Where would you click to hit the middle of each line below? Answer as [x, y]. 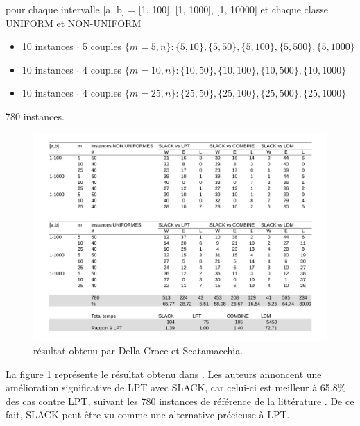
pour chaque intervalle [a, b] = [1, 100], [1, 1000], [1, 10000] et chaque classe [167, 9]
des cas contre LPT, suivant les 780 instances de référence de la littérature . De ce [180, 401]
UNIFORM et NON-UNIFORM [74, 23]
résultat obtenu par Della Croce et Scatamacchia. [138, 351]
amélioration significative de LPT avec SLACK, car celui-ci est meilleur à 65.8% [176, 387]
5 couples [102, 46]
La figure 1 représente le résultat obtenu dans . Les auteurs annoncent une [164, 374]
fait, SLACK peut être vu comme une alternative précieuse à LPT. [148, 415]
